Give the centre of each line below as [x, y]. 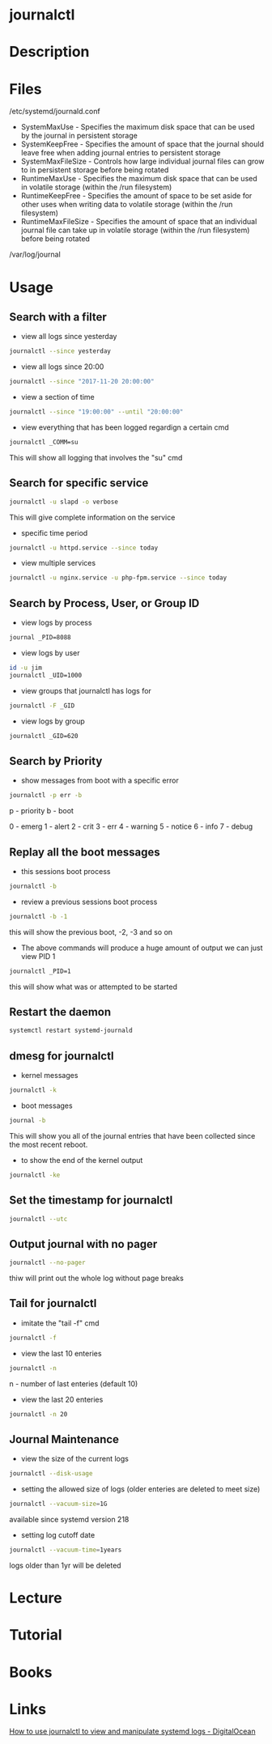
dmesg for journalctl [62, 1056]
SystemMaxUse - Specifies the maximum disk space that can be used [138, 127]
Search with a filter [58, 317]
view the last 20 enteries [62, 1399]
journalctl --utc [38, 1219]
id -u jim [26, 668]
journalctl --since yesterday [60, 351]
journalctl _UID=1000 [46, 675]
